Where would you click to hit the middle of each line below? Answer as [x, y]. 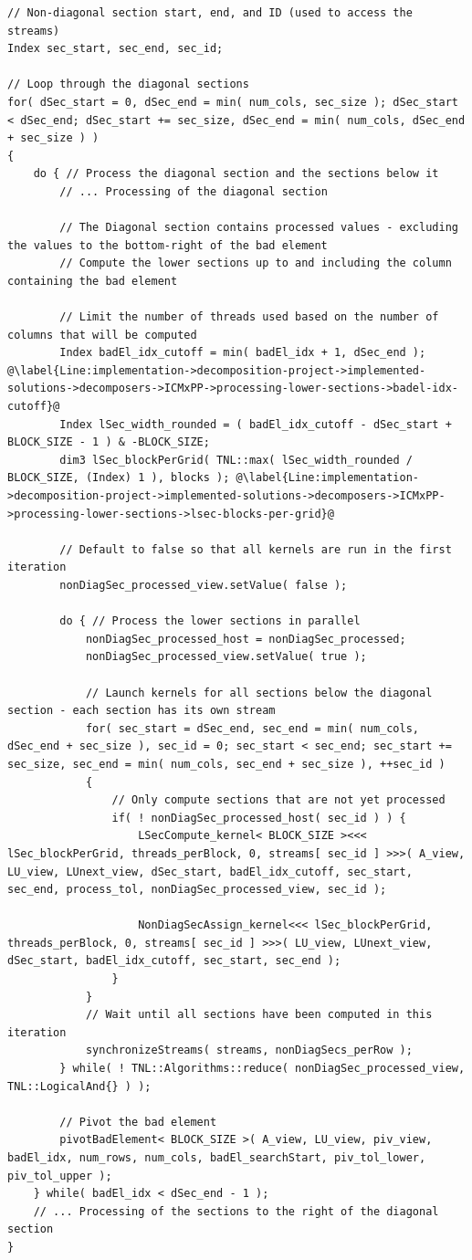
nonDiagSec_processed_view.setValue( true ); [226, 657]
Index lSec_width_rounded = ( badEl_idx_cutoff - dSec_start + [256, 424]
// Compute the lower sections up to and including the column [256, 263]
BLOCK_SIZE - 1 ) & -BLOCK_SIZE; [109, 442]
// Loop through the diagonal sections [128, 84]
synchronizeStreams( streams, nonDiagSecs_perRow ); [249, 1050]
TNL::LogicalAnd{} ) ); [79, 1086]
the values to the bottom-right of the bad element [168, 245]
